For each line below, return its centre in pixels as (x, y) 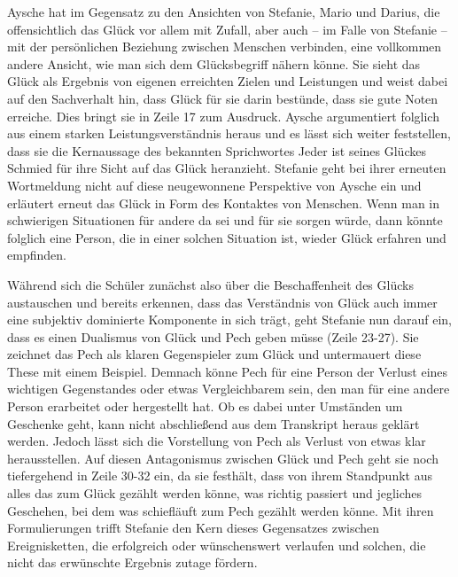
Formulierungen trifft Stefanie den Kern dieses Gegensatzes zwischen (194, 528)
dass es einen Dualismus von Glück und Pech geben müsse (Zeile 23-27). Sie (213, 336)
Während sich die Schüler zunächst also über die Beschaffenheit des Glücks (210, 284)
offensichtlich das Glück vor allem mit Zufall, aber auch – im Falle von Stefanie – (227, 29)
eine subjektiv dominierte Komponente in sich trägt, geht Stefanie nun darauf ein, (229, 320)
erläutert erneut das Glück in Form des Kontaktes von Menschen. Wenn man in (224, 203)
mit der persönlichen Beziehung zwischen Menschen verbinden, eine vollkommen (225, 47)
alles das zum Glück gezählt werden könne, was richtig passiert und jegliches (215, 493)
